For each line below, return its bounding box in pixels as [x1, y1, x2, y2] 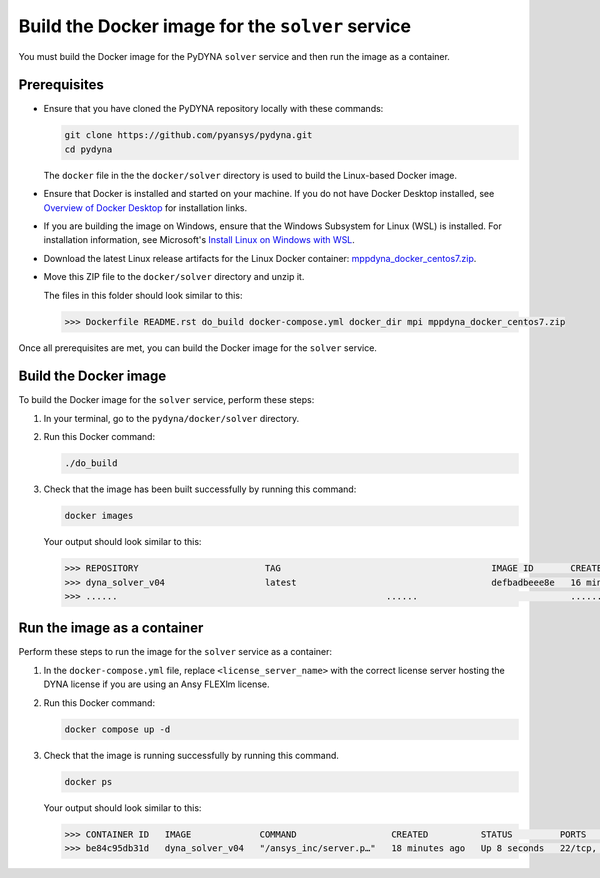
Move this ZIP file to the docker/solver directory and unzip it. [43, 271, 305, 283]
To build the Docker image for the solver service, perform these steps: [18, 394, 315, 406]
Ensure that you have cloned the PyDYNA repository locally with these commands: [43, 103, 384, 115]
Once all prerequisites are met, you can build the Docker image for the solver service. [18, 341, 377, 354]
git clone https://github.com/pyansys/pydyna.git [64, 130, 313, 141]
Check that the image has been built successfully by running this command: [43, 483, 357, 495]
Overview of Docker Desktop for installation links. [43, 201, 248, 214]
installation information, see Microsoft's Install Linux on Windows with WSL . [43, 234, 355, 246]
